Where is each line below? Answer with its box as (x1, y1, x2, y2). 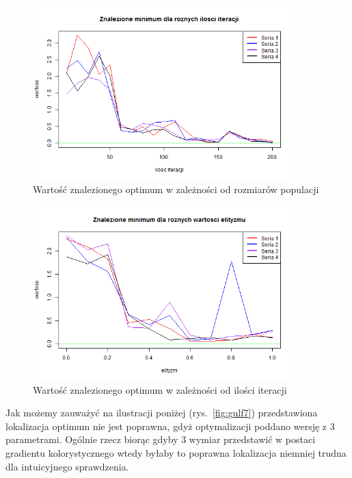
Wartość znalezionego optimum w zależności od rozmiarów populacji (33, 181, 319, 196)
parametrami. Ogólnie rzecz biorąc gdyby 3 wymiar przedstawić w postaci (5, 432, 316, 446)
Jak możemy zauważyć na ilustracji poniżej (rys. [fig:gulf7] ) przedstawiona (5, 405, 318, 420)
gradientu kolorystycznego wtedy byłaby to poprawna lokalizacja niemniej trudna (5, 445, 347, 460)
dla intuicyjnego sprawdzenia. (5, 459, 129, 473)
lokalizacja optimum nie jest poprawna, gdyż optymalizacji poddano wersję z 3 (5, 418, 335, 433)
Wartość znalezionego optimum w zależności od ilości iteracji (33, 382, 287, 397)
